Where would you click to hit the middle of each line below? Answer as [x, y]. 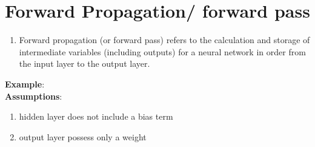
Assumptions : [34, 96]
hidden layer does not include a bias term [96, 116]
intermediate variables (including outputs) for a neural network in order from [162, 51]
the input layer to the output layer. [85, 63]
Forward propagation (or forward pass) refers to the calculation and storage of [164, 40]
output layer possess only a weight [83, 136]
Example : [25, 84]
